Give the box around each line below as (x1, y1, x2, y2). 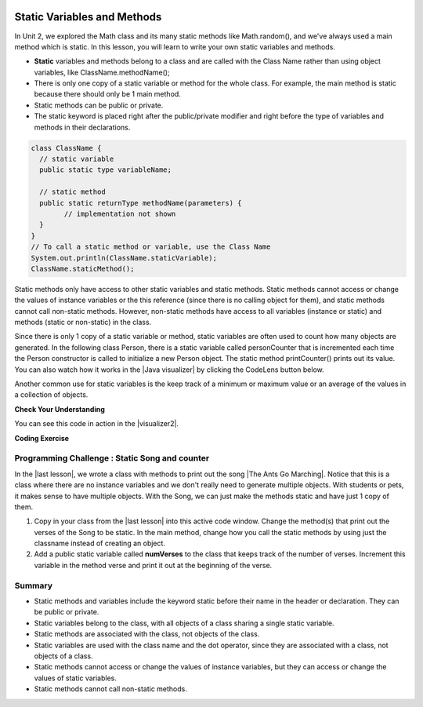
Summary (14, 580, 53, 591)
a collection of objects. (14, 390, 89, 399)
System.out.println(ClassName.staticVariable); (31, 253, 217, 262)
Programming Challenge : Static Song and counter (14, 453, 210, 464)
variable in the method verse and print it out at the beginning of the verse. (34, 560, 273, 570)
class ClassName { (31, 144, 102, 152)
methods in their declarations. (34, 122, 131, 132)
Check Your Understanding (14, 404, 105, 414)
